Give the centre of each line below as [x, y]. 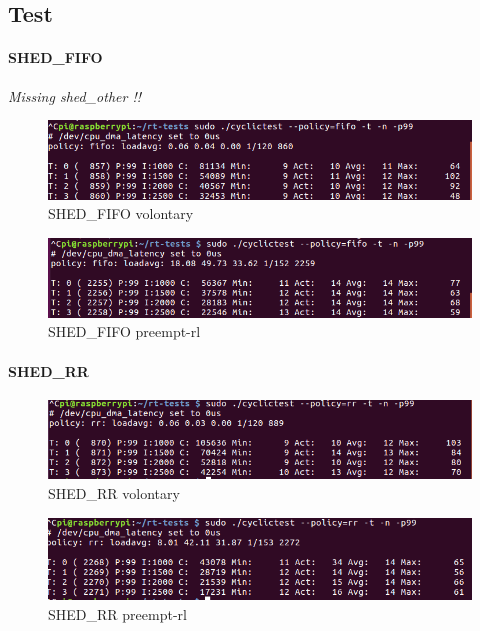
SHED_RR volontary [114, 492]
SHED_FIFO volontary [121, 213]
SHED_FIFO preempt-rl [124, 331]
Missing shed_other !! [74, 95]
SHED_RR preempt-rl [117, 614]
